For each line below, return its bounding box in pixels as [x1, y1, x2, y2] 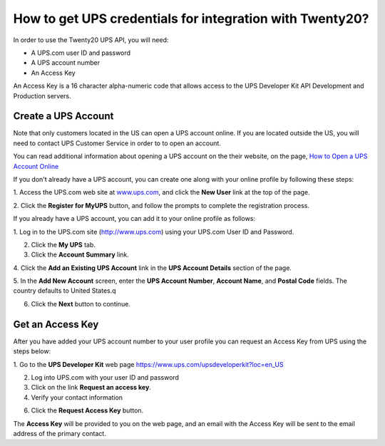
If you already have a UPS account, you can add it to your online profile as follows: [13, 214, 256, 223]
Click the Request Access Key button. [31, 406, 144, 415]
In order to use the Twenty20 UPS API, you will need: [13, 36, 169, 44]
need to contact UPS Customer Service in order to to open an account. [13, 139, 221, 147]
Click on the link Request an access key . [31, 383, 151, 392]
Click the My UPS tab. [31, 240, 96, 249]
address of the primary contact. [13, 429, 106, 437]
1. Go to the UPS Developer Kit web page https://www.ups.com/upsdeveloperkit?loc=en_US [13, 360, 284, 368]
